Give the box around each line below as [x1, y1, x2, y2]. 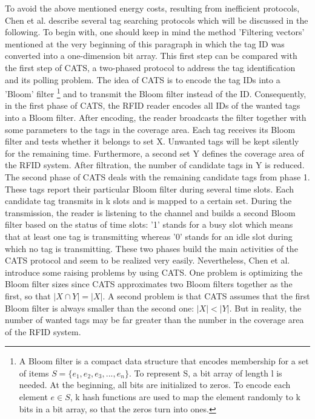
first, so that [5, 289, 51, 302]
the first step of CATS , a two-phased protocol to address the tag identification [5, 61, 296, 73]
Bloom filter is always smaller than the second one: [5, 301, 194, 314]
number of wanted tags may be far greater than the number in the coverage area [5, 313, 304, 326]
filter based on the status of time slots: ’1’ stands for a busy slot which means [5, 218, 293, 231]
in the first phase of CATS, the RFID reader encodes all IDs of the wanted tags [5, 99, 300, 112]
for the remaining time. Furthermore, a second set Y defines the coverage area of [5, 146, 304, 159]
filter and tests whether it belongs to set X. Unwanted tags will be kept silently [5, 135, 299, 148]
